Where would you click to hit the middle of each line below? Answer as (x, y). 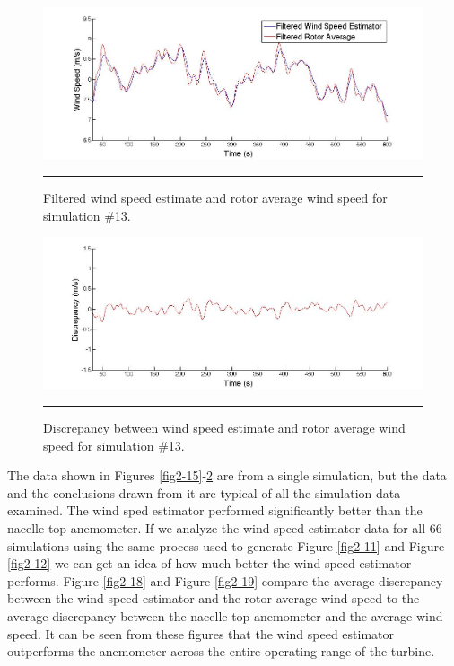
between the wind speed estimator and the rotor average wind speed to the (214, 598)
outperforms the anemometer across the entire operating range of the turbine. (221, 651)
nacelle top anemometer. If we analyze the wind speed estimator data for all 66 (225, 528)
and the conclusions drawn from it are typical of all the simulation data (204, 492)
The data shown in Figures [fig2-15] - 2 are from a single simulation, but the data (227, 475)
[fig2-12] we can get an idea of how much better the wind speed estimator (210, 563)
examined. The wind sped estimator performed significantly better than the (215, 510)
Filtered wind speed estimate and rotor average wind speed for (215, 197)
